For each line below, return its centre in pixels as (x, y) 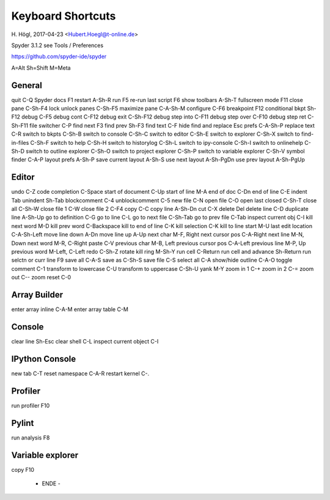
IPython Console (44, 358)
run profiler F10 (31, 405)
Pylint (23, 423)
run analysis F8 (31, 438)
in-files (20, 142)
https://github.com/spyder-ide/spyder (59, 57)
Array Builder (37, 294)
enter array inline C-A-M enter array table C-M (70, 309)
